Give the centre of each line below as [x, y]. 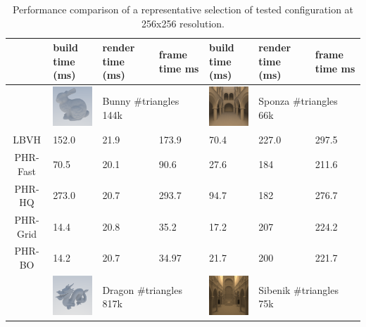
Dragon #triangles [142, 289]
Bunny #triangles [141, 101]
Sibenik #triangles [298, 289]
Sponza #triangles [298, 101]
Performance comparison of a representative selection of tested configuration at [183, 9]
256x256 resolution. [183, 23]
